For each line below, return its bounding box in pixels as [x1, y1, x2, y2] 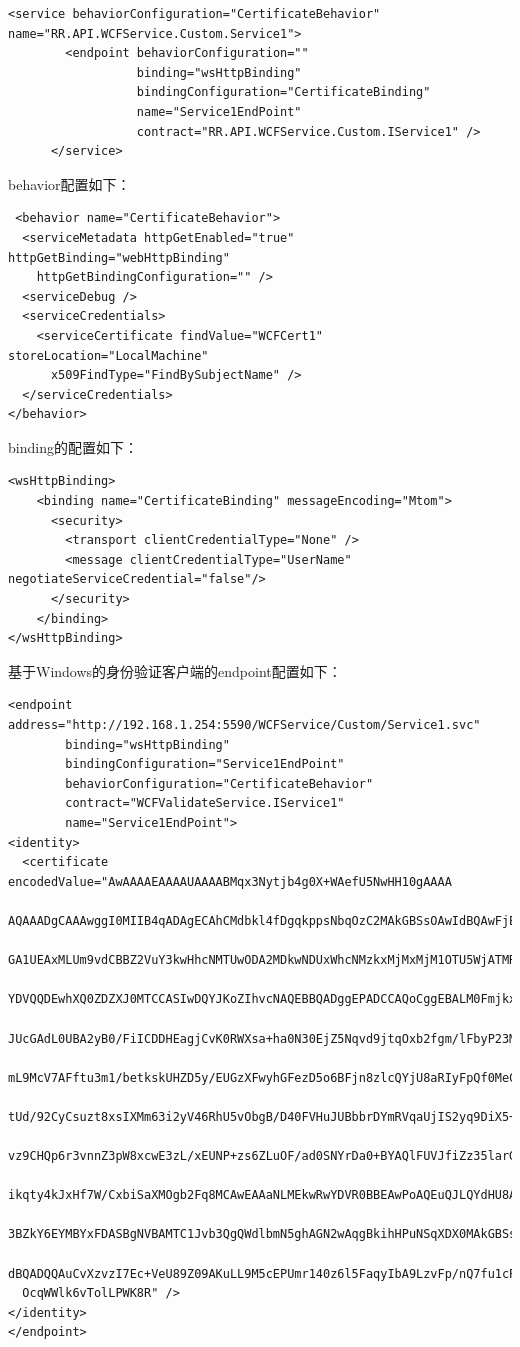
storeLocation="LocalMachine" [8, 348, 209, 363]
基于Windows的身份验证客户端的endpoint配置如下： [8, 660, 342, 681]
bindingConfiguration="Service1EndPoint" [65, 757, 345, 772]
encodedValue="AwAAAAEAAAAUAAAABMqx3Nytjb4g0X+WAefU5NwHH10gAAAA [8, 874, 452, 889]
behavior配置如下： [8, 173, 131, 194]
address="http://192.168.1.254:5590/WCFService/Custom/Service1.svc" [8, 718, 481, 732]
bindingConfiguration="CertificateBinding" [136, 85, 431, 100]
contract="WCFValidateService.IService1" [65, 796, 345, 811]
